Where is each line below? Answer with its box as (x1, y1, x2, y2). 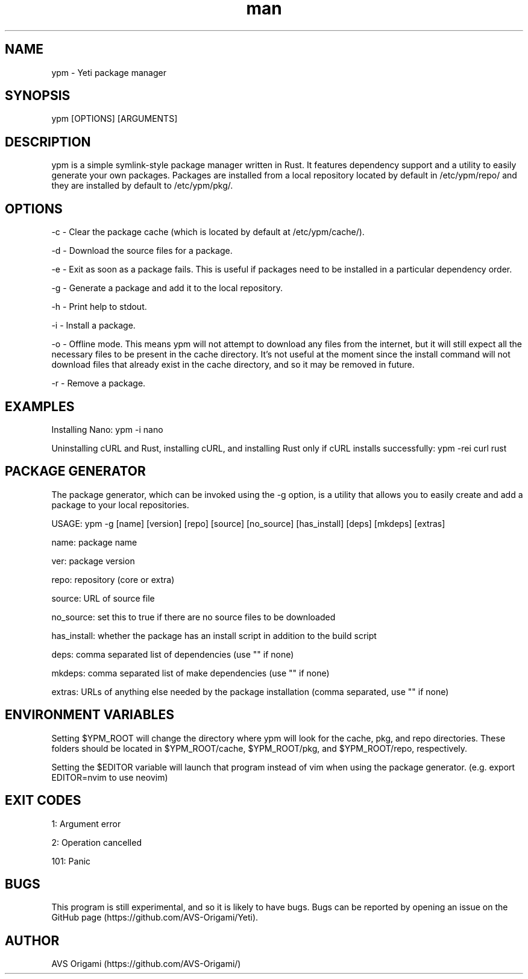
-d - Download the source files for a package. (51, 245, 233, 256)
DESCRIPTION (5, 134, 91, 150)
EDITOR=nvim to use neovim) (51, 772, 168, 782)
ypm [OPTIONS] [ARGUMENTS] (51, 113, 178, 124)
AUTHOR (5, 933, 60, 948)
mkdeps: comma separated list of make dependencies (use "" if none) (51, 667, 330, 678)
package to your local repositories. (51, 499, 189, 510)
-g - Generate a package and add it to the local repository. (51, 283, 283, 294)
